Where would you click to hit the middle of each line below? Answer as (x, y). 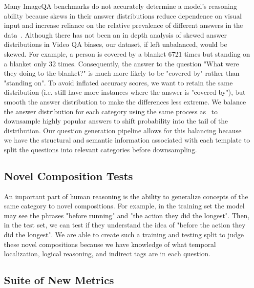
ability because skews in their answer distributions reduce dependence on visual (123, 15)
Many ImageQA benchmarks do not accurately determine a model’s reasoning (121, 6)
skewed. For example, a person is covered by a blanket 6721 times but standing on (127, 53)
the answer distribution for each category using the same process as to (111, 111)
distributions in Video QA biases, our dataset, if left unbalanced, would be (116, 44)
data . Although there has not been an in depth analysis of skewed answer (116, 34)
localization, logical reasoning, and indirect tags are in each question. (107, 254)
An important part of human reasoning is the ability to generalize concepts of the (126, 196)
